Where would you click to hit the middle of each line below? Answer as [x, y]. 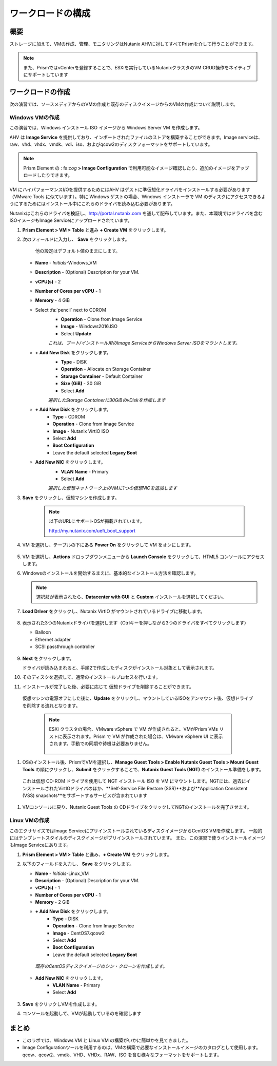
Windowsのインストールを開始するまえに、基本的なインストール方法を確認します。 [110, 573]
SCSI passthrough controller [65, 646]
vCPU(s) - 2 [48, 281]
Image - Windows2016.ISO [89, 327]
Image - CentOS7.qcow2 [79, 933]
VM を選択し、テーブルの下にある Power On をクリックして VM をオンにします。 [108, 545]
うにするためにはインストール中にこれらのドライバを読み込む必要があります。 [92, 204]
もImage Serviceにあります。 [40, 845]
